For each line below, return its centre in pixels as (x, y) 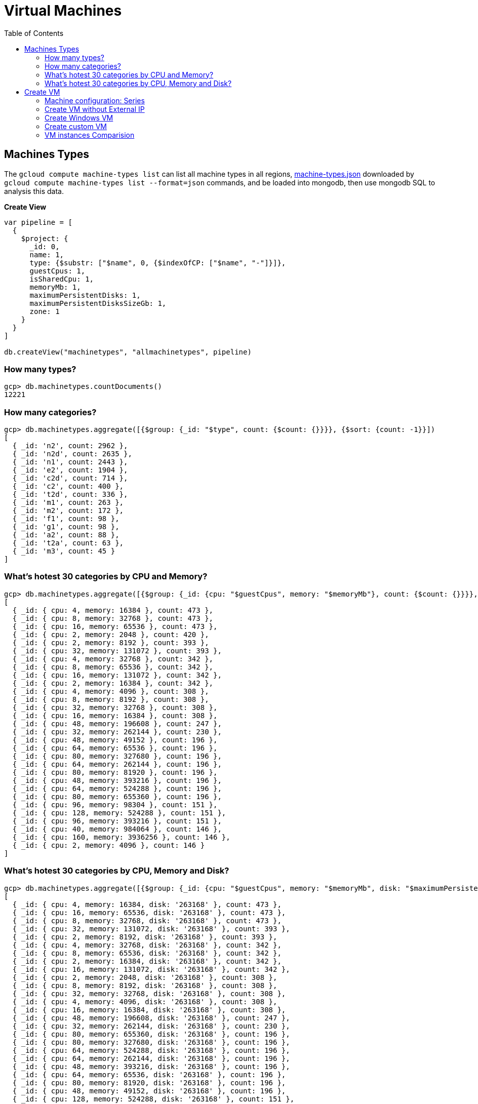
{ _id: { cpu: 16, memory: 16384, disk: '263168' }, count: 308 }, (149, 1010)
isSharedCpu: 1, (62, 279)
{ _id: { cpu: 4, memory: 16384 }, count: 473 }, (113, 610)
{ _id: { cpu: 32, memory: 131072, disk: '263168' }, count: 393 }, (151, 929)
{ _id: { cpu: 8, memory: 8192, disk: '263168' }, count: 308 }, (145, 985)
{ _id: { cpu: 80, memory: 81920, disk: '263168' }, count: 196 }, (149, 1082)
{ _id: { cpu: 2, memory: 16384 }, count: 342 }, (113, 683)
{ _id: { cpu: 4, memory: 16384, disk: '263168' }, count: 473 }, (147, 904)
